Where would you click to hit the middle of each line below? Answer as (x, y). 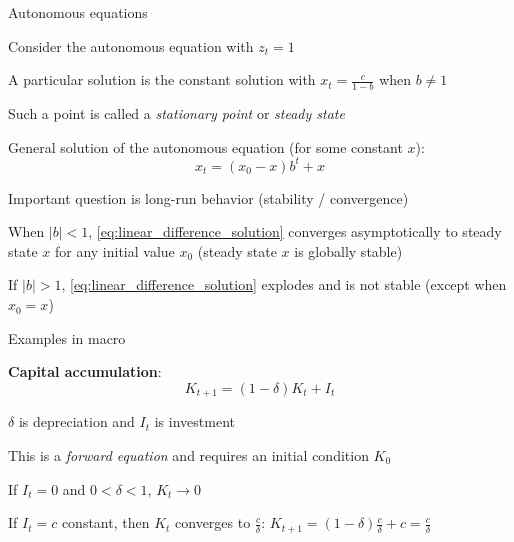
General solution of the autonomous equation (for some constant (205, 146)
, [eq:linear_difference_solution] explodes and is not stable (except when (284, 284)
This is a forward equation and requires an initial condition (188, 454)
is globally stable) (348, 250)
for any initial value (114, 250)
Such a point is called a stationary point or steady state (176, 113)
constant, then (105, 522)
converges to (213, 522)
